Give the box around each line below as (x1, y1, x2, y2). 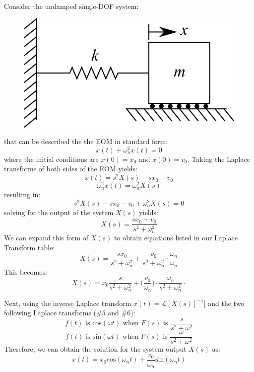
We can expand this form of (4, 232, 89, 242)
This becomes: (4, 266, 47, 277)
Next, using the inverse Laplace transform (4, 298, 131, 308)
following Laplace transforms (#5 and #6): (4, 307, 135, 318)
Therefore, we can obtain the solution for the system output (4, 344, 187, 354)
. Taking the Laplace (187, 153, 250, 164)
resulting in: (4, 189, 41, 200)
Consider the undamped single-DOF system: (4, 1, 139, 11)
